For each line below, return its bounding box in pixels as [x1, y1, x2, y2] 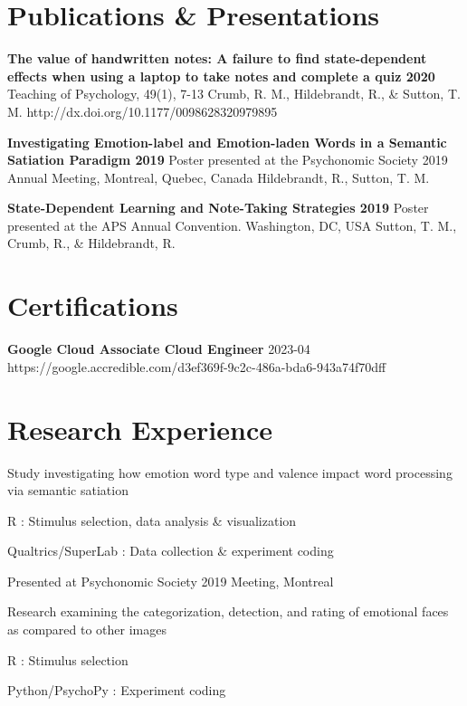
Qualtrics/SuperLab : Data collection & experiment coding [7, 541, 334, 560]
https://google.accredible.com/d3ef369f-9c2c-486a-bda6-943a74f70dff [7, 357, 386, 376]
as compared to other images [7, 620, 167, 639]
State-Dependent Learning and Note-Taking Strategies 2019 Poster [7, 198, 429, 217]
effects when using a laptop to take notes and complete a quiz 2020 [7, 66, 435, 85]
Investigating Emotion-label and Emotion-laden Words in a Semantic [7, 132, 447, 151]
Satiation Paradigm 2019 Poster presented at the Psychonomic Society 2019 [7, 150, 448, 169]
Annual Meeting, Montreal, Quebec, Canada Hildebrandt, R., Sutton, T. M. [7, 167, 430, 186]
